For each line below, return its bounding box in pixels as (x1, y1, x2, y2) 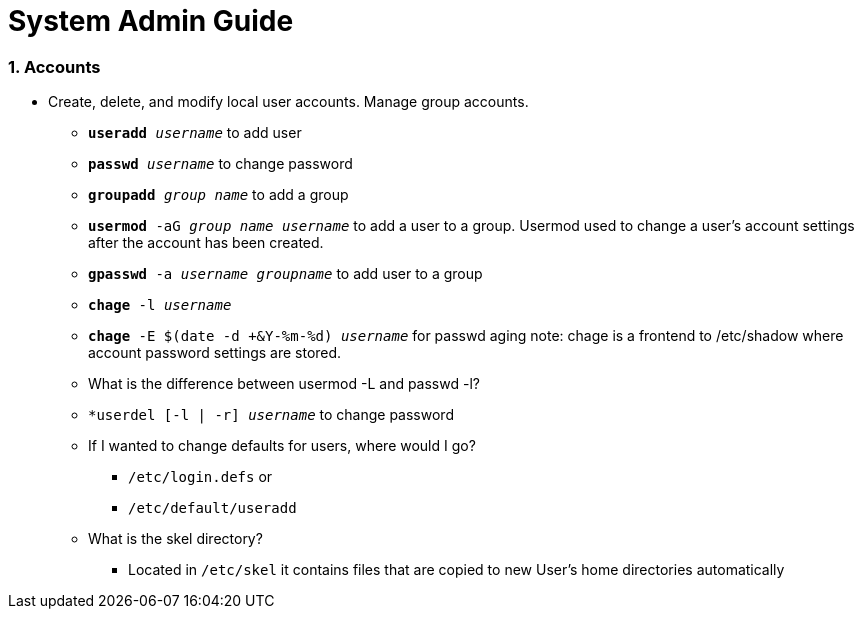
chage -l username (88, 297, 232, 314)
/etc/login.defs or (128, 468, 273, 486)
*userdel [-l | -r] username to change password (88, 406, 454, 424)
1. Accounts (8, 56, 101, 77)
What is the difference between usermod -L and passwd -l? (88, 375, 480, 393)
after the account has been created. (88, 234, 324, 252)
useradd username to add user (88, 124, 302, 142)
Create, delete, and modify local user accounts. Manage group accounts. (48, 93, 529, 111)
